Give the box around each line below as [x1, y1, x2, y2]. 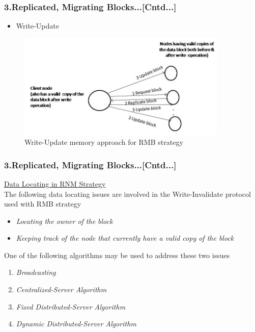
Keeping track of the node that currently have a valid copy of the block [16, 233, 234, 243]
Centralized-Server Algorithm [16, 284, 107, 295]
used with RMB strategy [4, 198, 81, 209]
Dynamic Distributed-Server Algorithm [16, 318, 136, 329]
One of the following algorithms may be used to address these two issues [4, 249, 230, 260]
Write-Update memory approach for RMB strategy [24, 137, 183, 147]
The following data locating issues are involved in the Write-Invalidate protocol [4, 188, 251, 199]
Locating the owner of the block [16, 215, 113, 226]
